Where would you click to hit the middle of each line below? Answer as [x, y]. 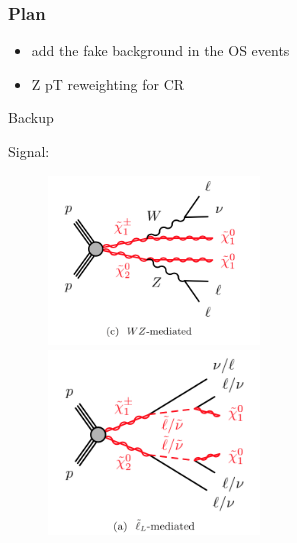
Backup [31, 117]
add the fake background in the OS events [160, 50]
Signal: [29, 151]
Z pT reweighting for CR [108, 83]
